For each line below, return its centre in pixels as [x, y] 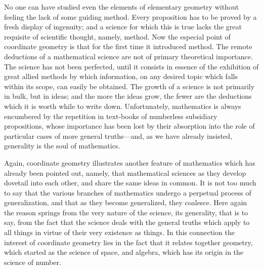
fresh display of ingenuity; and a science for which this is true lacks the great [123, 27]
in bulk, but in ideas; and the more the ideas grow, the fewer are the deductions [128, 96]
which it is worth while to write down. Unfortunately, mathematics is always [123, 106]
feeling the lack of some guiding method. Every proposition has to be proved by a [130, 16]
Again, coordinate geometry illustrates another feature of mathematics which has [130, 162]
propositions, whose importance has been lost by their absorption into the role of [129, 126]
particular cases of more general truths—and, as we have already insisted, [118, 136]
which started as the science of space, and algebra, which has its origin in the [124, 252]
